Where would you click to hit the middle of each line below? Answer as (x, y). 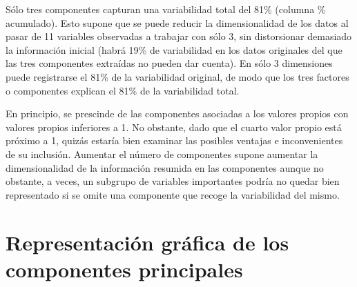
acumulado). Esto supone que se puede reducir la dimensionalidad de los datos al (177, 22)
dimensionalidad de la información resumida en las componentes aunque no (165, 167)
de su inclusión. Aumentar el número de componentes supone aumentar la (162, 154)
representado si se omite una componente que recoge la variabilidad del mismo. (173, 194)
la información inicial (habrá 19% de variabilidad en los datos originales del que (174, 49)
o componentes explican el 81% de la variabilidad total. (123, 90)
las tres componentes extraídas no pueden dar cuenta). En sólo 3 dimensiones (169, 63)
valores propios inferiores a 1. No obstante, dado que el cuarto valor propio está (174, 127)
